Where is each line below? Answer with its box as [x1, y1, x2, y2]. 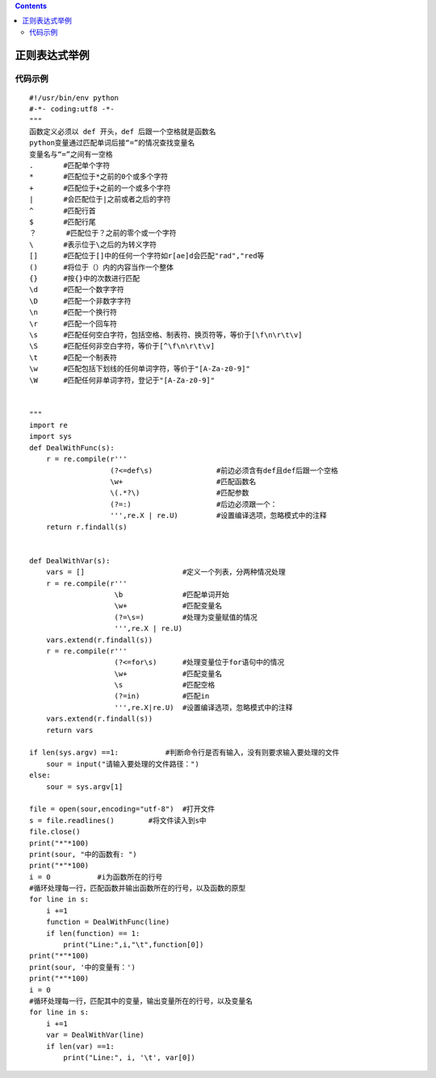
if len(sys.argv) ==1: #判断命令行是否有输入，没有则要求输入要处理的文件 [29, 748, 340, 758]
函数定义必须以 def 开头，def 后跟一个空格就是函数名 [29, 127, 216, 136]
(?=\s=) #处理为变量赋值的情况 [114, 612, 258, 621]
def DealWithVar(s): [29, 556, 111, 565]
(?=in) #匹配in [114, 692, 210, 701]
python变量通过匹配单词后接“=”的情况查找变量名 [29, 138, 195, 148]
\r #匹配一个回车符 [29, 319, 117, 328]
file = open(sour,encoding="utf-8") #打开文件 [29, 804, 216, 814]
